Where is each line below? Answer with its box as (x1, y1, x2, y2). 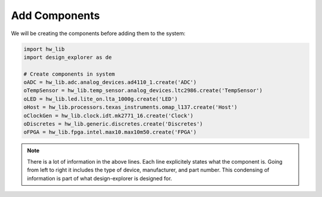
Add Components (11, 9, 100, 22)
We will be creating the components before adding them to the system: (11, 30, 186, 37)
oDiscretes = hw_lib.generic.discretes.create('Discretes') (23, 121, 203, 127)
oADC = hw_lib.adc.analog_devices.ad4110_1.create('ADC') (23, 79, 197, 86)
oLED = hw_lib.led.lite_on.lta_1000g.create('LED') (23, 95, 178, 102)
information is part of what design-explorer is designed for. (27, 174, 172, 182)
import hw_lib (23, 45, 65, 52)
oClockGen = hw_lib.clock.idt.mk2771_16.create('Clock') (23, 112, 194, 119)
